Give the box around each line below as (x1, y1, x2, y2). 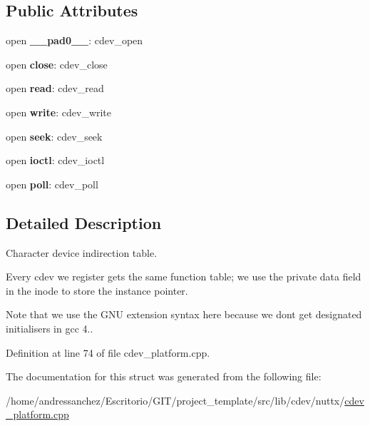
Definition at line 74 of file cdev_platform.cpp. (6, 345, 210, 360)
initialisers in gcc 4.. (6, 320, 93, 335)
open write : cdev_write (6, 104, 112, 119)
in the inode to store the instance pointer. (6, 283, 188, 298)
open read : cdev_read (6, 81, 104, 96)
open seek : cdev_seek (6, 128, 103, 143)
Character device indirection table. (6, 245, 158, 260)
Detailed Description (6, 211, 162, 233)
